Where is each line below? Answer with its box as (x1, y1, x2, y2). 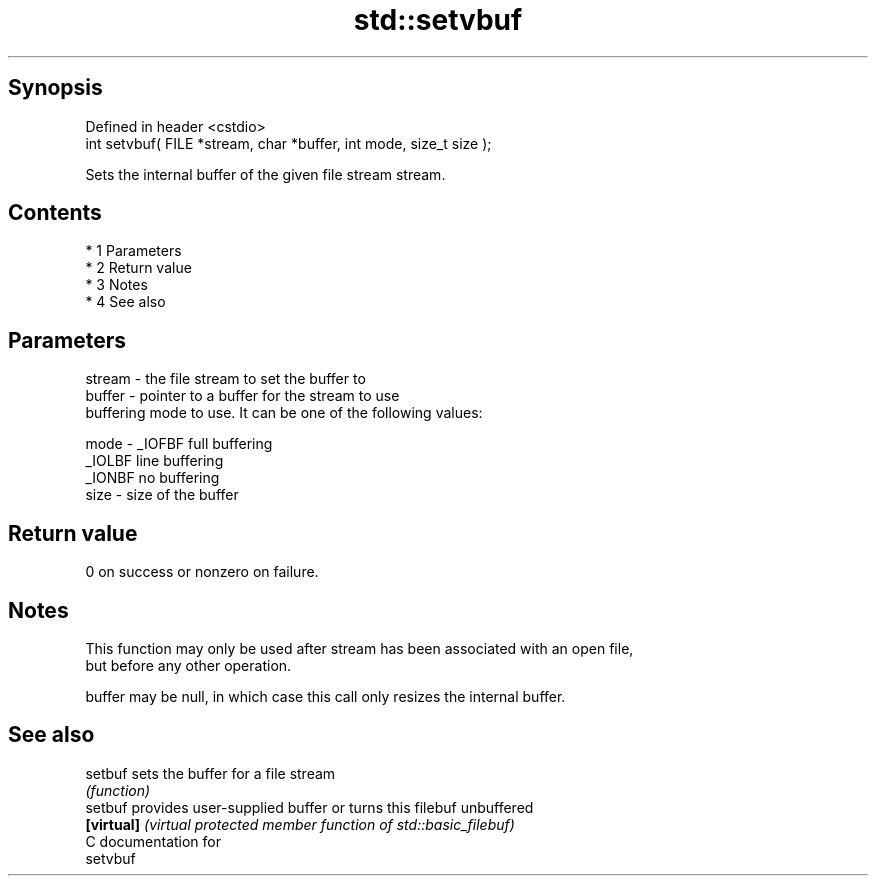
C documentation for (85, 832, 222, 850)
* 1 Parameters (85, 242, 182, 260)
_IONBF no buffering (85, 469, 220, 487)
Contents (8, 200, 102, 226)
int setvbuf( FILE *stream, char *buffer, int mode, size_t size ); (85, 134, 492, 152)
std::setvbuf (353, 3, 523, 37)
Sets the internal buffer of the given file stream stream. (85, 165, 446, 183)
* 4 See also (85, 293, 166, 311)
